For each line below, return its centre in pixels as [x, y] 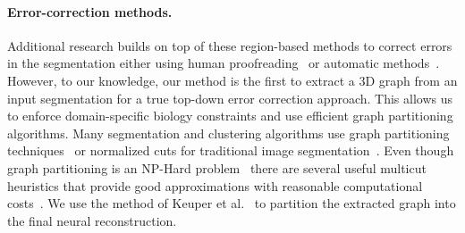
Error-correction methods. [90, 11]
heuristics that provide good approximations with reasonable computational [215, 185]
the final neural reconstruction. [92, 220]
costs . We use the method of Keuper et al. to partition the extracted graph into [232, 203]
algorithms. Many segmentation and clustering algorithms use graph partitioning [228, 133]
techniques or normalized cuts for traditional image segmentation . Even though [231, 150]
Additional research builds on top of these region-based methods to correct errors [230, 45]
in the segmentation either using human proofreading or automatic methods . [224, 63]
